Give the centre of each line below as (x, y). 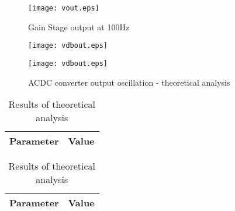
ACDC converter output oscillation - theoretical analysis (129, 82)
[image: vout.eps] (64, 8)
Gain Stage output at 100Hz (79, 27)
